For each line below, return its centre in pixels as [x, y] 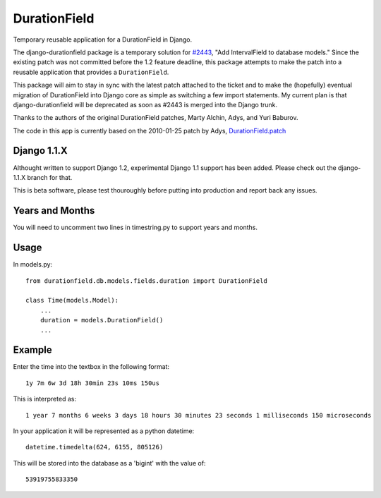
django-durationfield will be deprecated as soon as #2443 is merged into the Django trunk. [145, 104]
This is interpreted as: [45, 399]
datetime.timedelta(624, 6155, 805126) [95, 447]
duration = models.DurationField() [102, 320]
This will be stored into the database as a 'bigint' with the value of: [109, 463]
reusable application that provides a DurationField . [91, 72]
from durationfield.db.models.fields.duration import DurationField [146, 281]
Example [32, 350]
